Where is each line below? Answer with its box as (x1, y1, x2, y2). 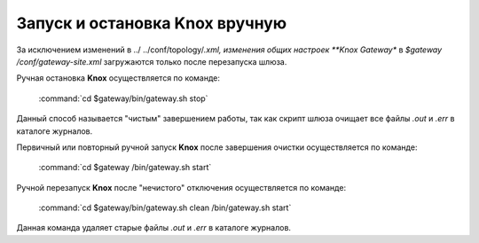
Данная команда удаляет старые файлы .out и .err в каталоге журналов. (16, 223, 292, 233)
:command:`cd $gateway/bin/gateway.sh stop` (38, 93, 208, 104)
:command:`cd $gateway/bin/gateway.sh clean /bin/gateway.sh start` (38, 202, 292, 213)
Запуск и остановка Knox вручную (16, 13, 287, 33)
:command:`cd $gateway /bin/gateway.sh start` (38, 162, 212, 173)
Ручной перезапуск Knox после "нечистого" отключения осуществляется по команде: (16, 182, 346, 192)
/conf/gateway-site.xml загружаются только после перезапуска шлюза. (16, 56, 287, 67)
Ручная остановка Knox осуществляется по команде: (16, 73, 221, 83)
